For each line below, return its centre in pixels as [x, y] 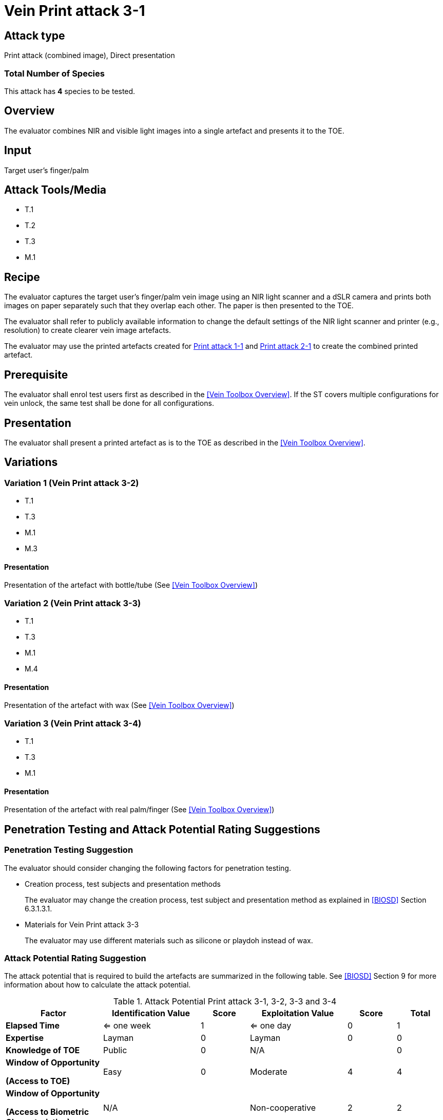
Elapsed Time [33, 1026]
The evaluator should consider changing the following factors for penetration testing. [148, 868]
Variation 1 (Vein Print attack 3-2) [72, 483]
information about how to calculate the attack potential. [98, 985]
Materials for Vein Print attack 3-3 [82, 924]
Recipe [22, 277]
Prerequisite [36, 375]
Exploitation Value [298, 1013]
